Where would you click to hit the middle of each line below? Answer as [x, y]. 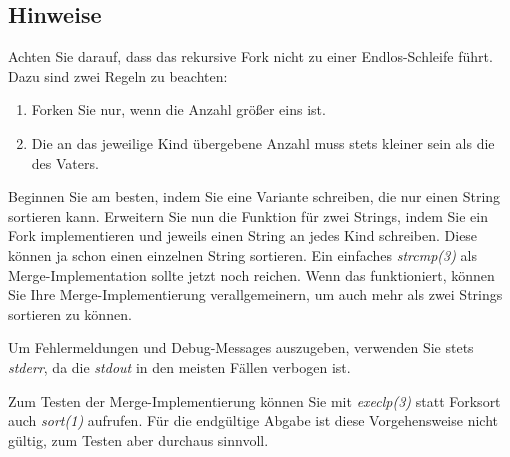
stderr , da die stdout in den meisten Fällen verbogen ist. [179, 366]
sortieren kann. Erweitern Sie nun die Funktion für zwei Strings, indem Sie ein [248, 215]
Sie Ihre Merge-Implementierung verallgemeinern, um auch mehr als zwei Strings [255, 294]
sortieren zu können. [70, 313]
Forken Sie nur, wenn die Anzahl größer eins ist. [178, 109]
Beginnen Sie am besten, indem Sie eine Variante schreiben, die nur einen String [254, 196]
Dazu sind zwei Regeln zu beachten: [118, 75]
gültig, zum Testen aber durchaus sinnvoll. [138, 439]
